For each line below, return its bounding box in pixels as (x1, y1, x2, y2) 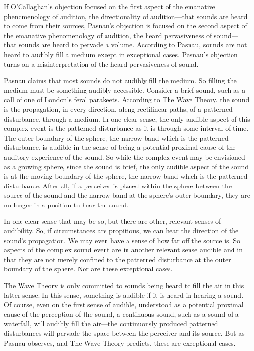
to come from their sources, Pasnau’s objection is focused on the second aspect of (4, 21, 247, 31)
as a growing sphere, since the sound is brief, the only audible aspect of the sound (4, 161, 249, 171)
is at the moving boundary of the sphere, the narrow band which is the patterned (4, 171, 248, 181)
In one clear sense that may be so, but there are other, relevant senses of (4, 216, 221, 226)
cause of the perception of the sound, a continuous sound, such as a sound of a (4, 309, 239, 319)
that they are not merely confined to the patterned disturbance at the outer (4, 254, 231, 264)
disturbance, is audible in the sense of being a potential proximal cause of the (4, 142, 236, 152)
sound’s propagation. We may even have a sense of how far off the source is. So (4, 235, 240, 245)
